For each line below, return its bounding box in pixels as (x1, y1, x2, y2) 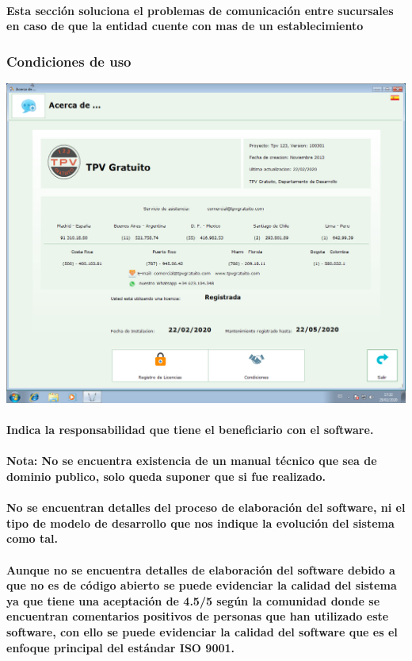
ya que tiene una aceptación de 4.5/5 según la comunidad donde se (6, 592, 380, 609)
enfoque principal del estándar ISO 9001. (6, 639, 235, 655)
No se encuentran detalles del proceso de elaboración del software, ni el (6, 499, 406, 516)
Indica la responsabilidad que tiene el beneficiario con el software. (6, 421, 374, 438)
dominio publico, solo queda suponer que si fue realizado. (6, 468, 326, 485)
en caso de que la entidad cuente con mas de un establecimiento (6, 17, 364, 34)
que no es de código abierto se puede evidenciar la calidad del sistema (6, 577, 397, 594)
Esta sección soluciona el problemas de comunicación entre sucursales (6, 2, 394, 18)
